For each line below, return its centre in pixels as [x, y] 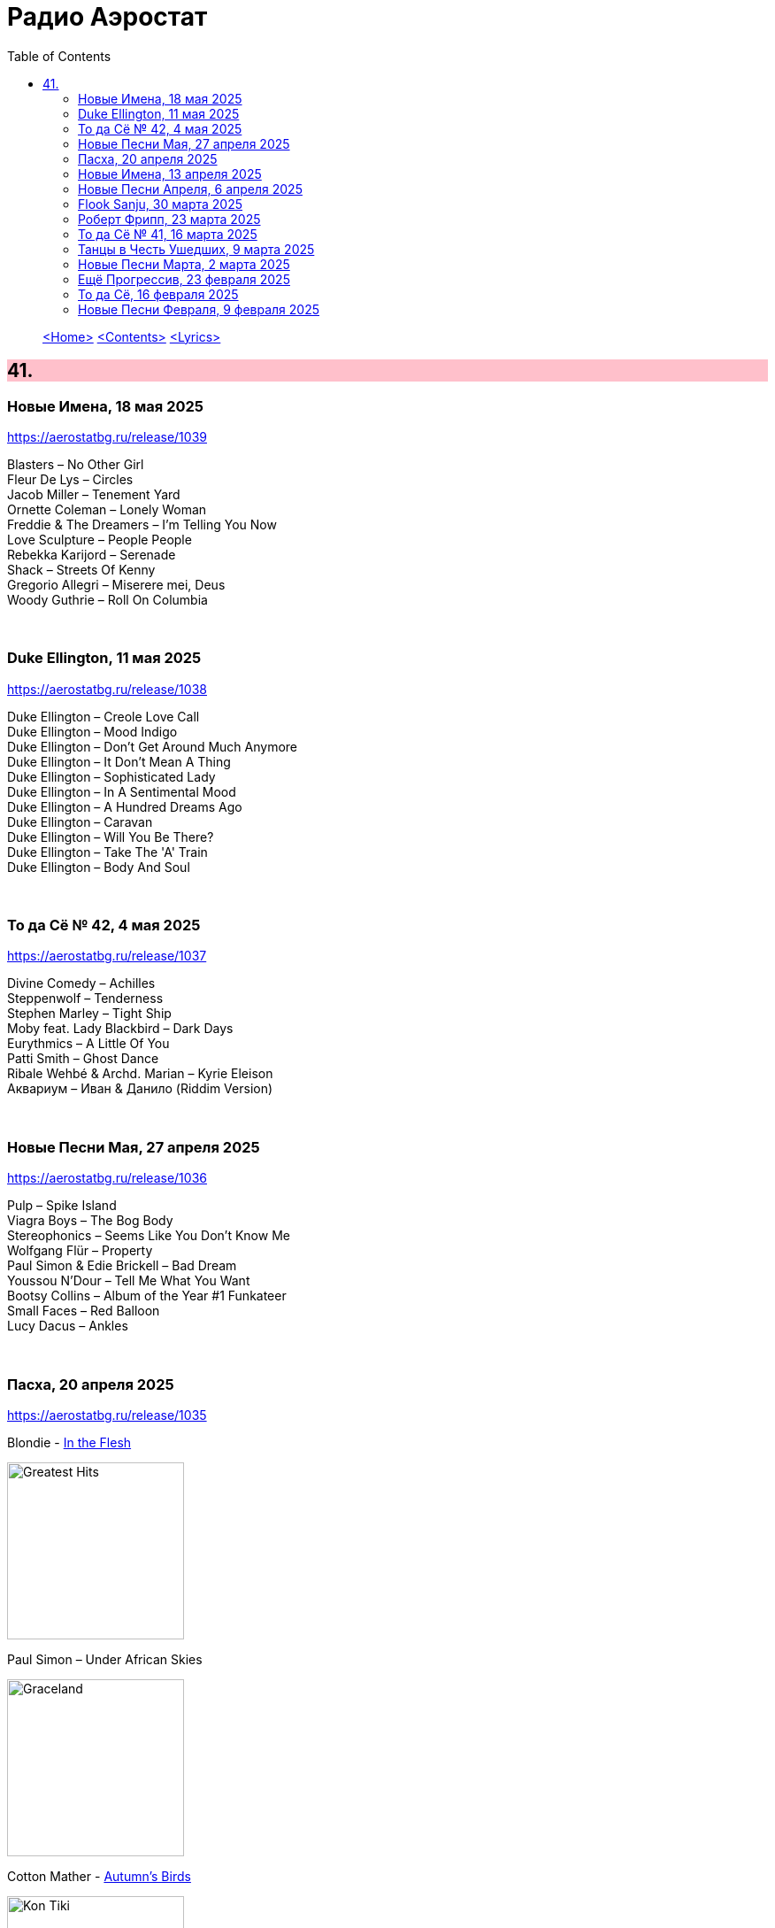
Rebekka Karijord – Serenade [92, 554]
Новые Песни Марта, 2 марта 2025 [184, 264]
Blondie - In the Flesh [69, 1442]
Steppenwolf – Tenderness [85, 999]
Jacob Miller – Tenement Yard [94, 494]
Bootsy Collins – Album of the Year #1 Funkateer [147, 1296]
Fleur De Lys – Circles [70, 479]
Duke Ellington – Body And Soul [99, 867]
